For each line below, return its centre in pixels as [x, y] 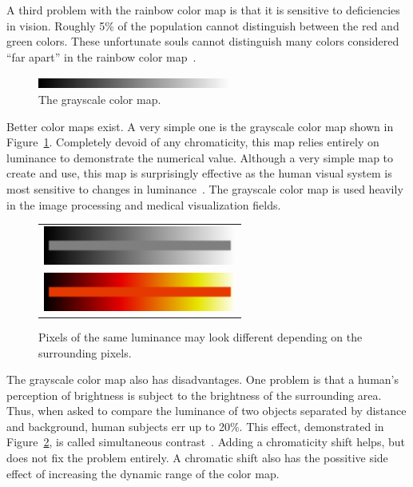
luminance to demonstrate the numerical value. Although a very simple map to [200, 157]
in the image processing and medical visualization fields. [144, 204]
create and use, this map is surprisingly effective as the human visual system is [199, 173]
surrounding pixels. [85, 352]
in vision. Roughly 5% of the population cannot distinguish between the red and [203, 25]
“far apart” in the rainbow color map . [101, 56]
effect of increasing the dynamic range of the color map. [143, 473]
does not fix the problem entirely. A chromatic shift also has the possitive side [197, 458]
